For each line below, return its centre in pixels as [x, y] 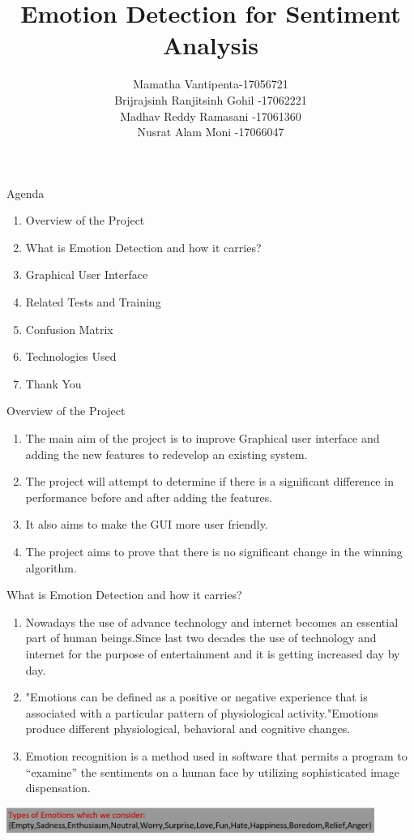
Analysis [211, 45]
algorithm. [51, 567]
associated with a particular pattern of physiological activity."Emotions [202, 712]
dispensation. [58, 788]
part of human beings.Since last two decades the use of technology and [201, 638]
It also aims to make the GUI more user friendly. [147, 524]
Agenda [26, 193]
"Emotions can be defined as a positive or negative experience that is [196, 697]
